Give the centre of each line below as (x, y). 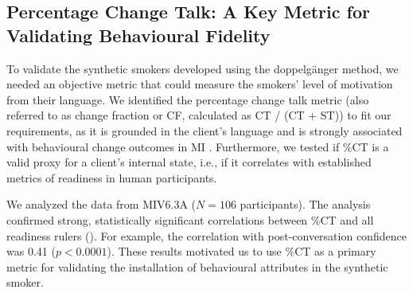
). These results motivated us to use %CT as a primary (242, 251)
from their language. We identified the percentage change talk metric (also (188, 99)
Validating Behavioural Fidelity (138, 35)
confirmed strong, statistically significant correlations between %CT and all (190, 219)
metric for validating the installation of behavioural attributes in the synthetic (197, 266)
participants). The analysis (305, 204)
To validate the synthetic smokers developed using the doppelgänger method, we (203, 68)
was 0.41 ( (31, 251)
